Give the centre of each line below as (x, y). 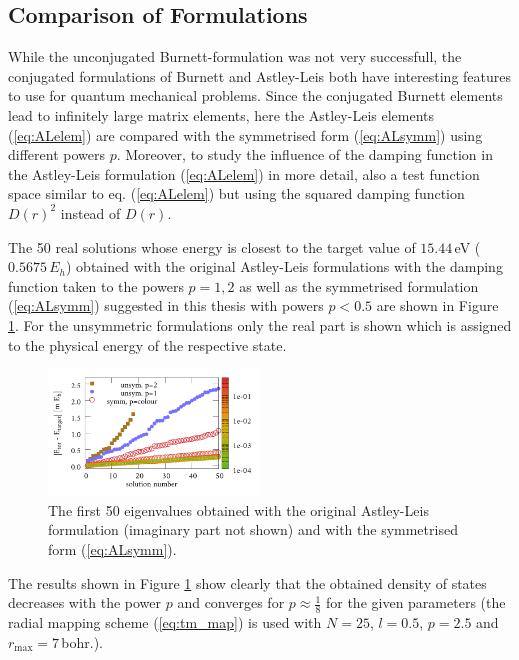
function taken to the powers (96, 285)
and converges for (231, 602)
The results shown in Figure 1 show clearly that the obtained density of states (247, 582)
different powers (56, 154)
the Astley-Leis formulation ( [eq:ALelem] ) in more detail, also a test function (244, 173)
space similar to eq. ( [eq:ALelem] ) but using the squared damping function (236, 193)
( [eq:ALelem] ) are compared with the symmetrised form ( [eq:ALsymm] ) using (245, 134)
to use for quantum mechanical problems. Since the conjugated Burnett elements (255, 95)
